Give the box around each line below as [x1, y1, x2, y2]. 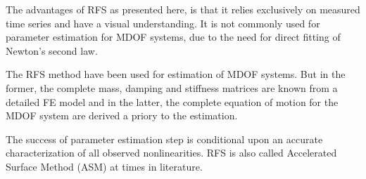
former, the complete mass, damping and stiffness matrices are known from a [6, 80, 338, 95]
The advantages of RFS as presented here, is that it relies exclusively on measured [6, 2, 360, 16]
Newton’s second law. [6, 43, 98, 58]
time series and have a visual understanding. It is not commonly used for [6, 15, 320, 30]
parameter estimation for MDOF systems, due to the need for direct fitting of [6, 29, 341, 44]
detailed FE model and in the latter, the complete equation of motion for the [6, 94, 339, 109]
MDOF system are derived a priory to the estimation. [6, 108, 238, 123]
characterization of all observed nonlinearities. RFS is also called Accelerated [6, 145, 337, 160]
